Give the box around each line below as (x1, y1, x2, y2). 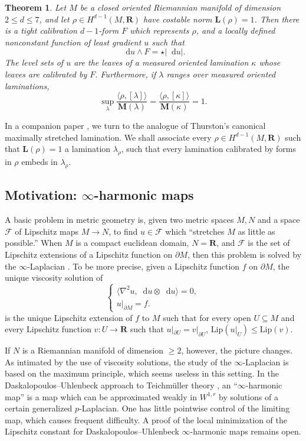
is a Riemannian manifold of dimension (22, 344, 164, 356)
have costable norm (143, 12, 212, 25)
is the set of (248, 236, 290, 249)
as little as (238, 225, 275, 237)
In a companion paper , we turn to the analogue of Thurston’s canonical (5, 119, 266, 132)
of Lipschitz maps (15, 225, 78, 237)
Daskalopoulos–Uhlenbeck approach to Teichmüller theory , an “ (5, 379, 238, 391)
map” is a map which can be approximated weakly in (5, 390, 197, 403)
